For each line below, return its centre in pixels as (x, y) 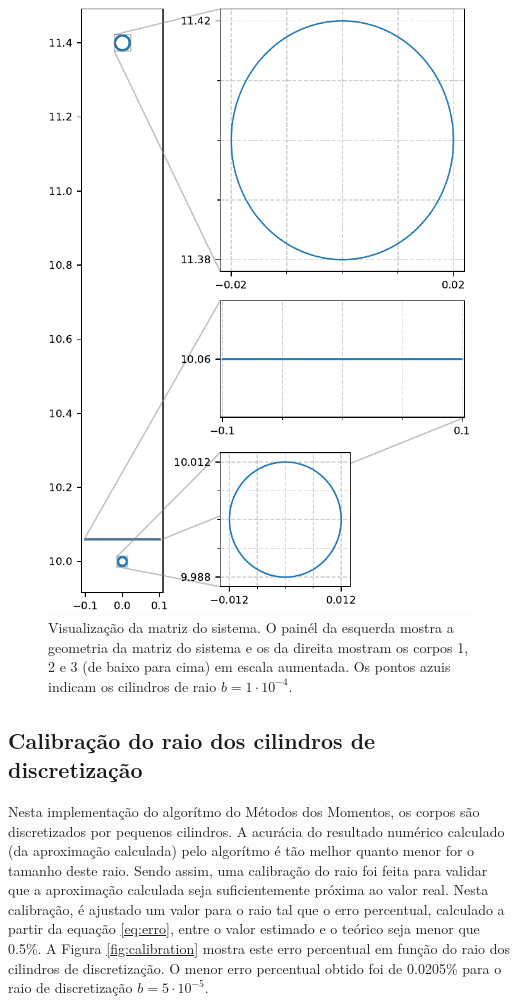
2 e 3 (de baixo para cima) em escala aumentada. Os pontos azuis (249, 666)
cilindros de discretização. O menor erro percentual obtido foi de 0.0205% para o (255, 967)
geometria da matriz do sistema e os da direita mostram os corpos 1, (258, 646)
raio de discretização (70, 987)
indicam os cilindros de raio (132, 685)
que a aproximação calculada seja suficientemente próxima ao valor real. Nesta (248, 889)
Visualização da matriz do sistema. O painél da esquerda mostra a (251, 626)
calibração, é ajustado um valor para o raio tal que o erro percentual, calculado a (256, 908)
